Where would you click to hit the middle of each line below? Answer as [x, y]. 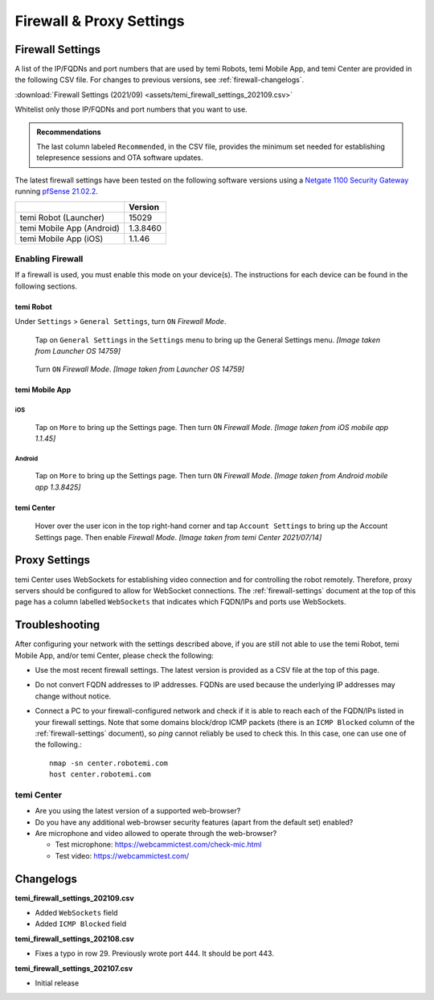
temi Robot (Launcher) [62, 217]
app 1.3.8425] [58, 487]
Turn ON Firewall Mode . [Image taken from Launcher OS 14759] [140, 369]
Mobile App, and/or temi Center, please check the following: [114, 655]
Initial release [57, 983]
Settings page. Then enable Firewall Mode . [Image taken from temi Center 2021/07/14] [178, 537]
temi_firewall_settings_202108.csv [74, 939]
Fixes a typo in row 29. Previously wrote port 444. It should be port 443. [155, 953]
